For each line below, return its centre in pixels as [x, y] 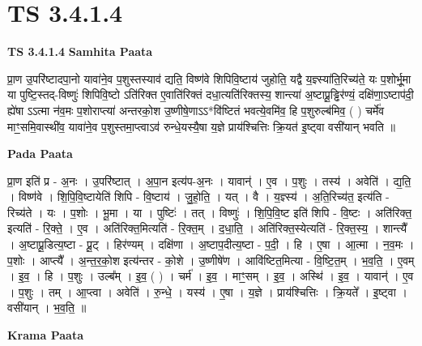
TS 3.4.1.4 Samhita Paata [80, 51]
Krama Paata [45, 335]
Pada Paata [40, 154]
